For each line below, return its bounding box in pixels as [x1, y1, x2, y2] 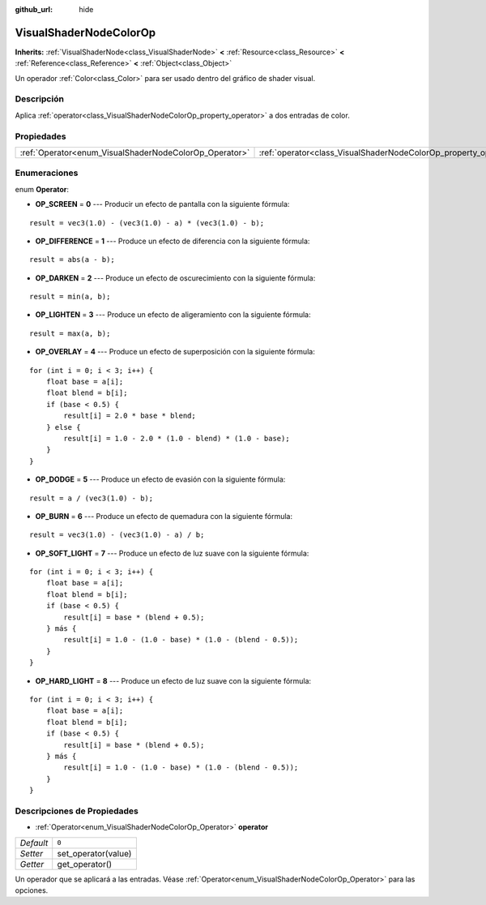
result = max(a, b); [29, 328, 111, 338]
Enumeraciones [15, 167, 79, 178]
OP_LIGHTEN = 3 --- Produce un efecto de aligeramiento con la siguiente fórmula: [35, 310, 311, 320]
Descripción [15, 93, 65, 105]
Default [19, 837, 49, 848]
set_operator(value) [57, 847, 132, 859]
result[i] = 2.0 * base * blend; [63, 411, 196, 421]
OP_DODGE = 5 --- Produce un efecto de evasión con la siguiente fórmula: [35, 474, 286, 484]
